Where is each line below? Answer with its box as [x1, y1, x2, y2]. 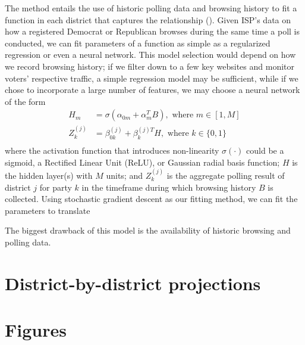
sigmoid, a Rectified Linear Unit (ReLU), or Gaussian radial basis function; [5, 156, 280, 168]
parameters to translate [5, 204, 90, 216]
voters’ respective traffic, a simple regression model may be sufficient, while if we [5, 72, 298, 84]
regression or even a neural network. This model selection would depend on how [5, 48, 296, 61]
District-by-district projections [5, 271, 261, 295]
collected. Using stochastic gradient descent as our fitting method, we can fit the [5, 192, 298, 205]
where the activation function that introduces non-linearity [5, 144, 219, 157]
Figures [5, 318, 67, 342]
